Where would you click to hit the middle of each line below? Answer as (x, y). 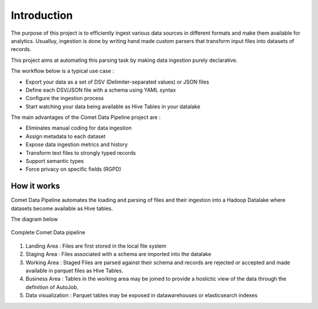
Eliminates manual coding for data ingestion (79, 128)
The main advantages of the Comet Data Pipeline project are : (86, 117)
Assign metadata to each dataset (66, 136)
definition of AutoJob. (52, 287)
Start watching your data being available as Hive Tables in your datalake (113, 107)
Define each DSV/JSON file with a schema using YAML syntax (101, 90)
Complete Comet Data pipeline (48, 232)
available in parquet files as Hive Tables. (74, 271)
